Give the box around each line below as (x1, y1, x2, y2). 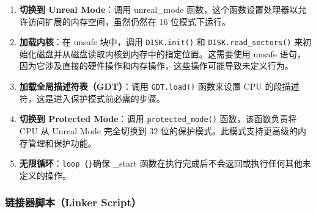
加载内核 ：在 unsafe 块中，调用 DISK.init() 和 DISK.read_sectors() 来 (19, 35, 303, 48)
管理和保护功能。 (28, 136, 97, 149)
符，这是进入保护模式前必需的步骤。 (19, 92, 165, 104)
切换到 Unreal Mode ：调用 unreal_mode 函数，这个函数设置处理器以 (19, 3, 298, 15)
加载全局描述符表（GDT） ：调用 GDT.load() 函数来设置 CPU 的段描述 (19, 80, 299, 93)
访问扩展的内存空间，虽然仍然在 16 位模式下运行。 (28, 15, 231, 27)
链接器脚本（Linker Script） (5, 195, 142, 210)
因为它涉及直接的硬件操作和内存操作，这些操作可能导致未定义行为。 (19, 59, 293, 72)
